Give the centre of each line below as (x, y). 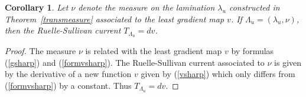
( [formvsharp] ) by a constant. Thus (68, 85)
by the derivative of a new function (68, 74)
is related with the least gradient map (154, 51)
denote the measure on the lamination (147, 7)
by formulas (253, 51)
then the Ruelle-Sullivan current (63, 30)
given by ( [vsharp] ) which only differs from (218, 74)
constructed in (254, 7)
